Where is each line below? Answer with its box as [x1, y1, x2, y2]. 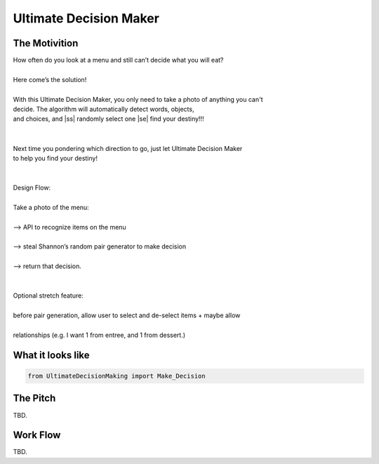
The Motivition [13, 37, 79, 49]
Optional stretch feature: [13, 291, 84, 300]
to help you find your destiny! [13, 154, 98, 162]
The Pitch [13, 392, 56, 404]
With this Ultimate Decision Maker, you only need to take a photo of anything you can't [13, 95, 263, 103]
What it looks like [13, 349, 91, 361]
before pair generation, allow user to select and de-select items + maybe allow [13, 311, 241, 319]
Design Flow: [13, 183, 51, 192]
